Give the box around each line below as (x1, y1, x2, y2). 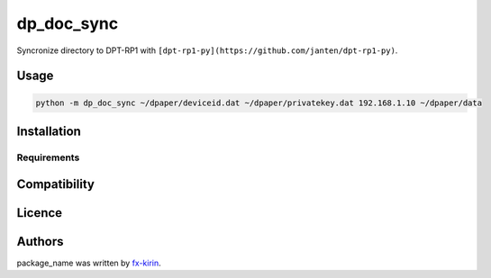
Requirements (16, 151, 80, 164)
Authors (16, 234, 64, 249)
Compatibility (16, 176, 95, 192)
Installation (16, 123, 81, 139)
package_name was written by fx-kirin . (16, 257, 161, 268)
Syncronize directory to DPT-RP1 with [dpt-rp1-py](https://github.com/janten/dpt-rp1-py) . (16, 45, 398, 56)
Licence (16, 205, 63, 220)
